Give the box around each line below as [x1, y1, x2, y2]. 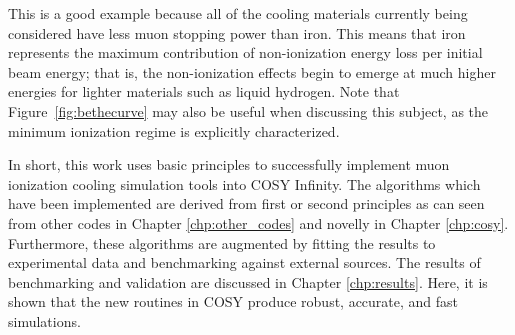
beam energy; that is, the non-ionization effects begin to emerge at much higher [8, 61, 496, 82]
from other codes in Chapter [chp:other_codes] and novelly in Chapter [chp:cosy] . [8, 212, 509, 233]
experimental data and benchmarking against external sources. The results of [8, 252, 481, 273]
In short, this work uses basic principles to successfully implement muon [8, 154, 450, 175]
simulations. [8, 310, 81, 331]
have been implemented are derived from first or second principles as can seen [8, 193, 485, 214]
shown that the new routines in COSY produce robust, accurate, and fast [8, 291, 459, 312]
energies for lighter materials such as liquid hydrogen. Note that [8, 81, 400, 102]
